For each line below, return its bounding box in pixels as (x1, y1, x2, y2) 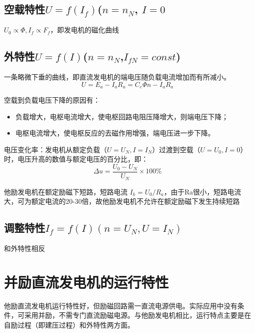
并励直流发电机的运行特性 (4, 272, 169, 292)
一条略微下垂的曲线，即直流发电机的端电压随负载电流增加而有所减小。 (4, 72, 230, 82)
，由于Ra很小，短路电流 (164, 186, 241, 196)
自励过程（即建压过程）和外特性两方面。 (4, 319, 134, 330)
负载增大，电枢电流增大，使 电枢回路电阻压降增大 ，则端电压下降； (15, 111, 229, 121)
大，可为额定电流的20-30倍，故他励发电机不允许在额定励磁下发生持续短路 (4, 196, 240, 206)
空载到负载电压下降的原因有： (4, 95, 100, 105)
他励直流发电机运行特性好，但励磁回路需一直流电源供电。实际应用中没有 (4, 300, 237, 310)
